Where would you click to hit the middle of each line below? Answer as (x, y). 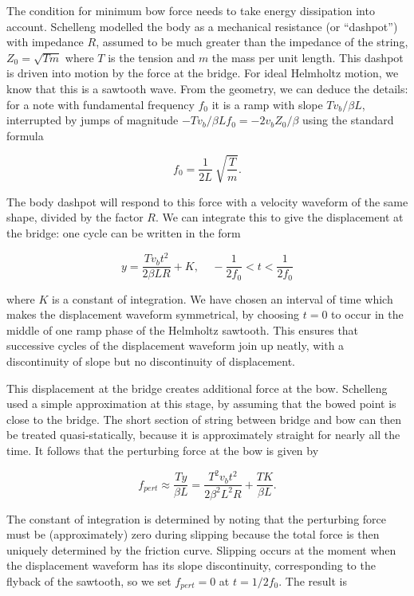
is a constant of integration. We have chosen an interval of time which (223, 298)
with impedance (45, 42)
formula (25, 135)
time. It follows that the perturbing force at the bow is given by (163, 451)
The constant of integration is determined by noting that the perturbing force (196, 518)
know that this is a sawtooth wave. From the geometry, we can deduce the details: (207, 88)
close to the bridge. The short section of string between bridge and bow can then (204, 419)
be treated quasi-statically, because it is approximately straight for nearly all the (203, 435)
